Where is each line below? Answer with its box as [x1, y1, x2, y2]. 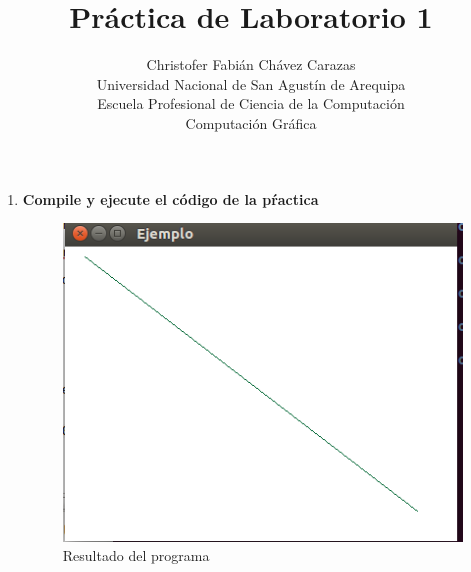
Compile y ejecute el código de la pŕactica [22, 188, 319, 209]
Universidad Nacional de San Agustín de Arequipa [96, 73, 406, 94]
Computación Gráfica [185, 112, 317, 133]
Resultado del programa [62, 545, 210, 566]
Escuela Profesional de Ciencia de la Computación [97, 93, 405, 114]
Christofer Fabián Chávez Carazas [146, 54, 356, 75]
